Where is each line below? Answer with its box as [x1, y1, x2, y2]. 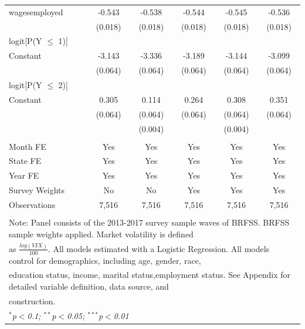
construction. [9, 294, 56, 307]
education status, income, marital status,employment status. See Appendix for [9, 268, 291, 281]
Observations [9, 198, 56, 210]
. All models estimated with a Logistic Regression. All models [48, 242, 270, 254]
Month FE [9, 140, 46, 152]
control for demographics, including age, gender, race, [9, 254, 201, 266]
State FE [9, 155, 42, 167]
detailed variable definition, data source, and [9, 280, 169, 293]
